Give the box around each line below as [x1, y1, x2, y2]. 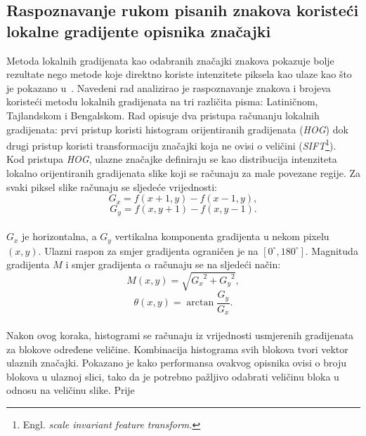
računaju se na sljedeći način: [154, 257, 281, 272]
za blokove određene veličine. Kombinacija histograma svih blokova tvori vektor [6, 341, 348, 356]
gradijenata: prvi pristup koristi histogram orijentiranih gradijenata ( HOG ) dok [6, 121, 348, 136]
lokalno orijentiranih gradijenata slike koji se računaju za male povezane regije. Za [6, 166, 360, 180]
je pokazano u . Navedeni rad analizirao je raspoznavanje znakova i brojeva [6, 80, 331, 95]
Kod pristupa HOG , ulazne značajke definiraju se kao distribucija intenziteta [6, 152, 337, 166]
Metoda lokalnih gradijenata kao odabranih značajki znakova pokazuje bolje [6, 53, 334, 67]
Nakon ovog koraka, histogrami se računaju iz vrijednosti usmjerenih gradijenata [6, 327, 354, 342]
